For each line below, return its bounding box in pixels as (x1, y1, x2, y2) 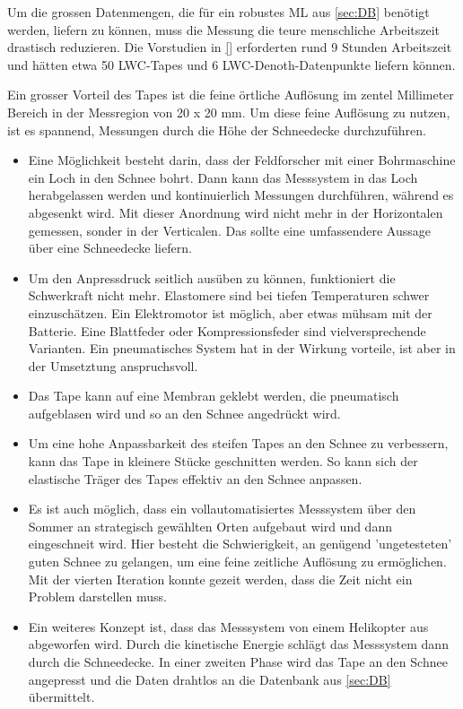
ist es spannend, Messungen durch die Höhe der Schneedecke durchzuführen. (7, 120, 426, 139)
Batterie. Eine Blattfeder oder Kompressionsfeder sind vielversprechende (28, 321, 426, 340)
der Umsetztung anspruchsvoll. (28, 356, 198, 375)
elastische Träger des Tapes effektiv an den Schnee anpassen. (28, 469, 363, 488)
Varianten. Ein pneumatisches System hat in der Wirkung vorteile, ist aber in (28, 339, 456, 358)
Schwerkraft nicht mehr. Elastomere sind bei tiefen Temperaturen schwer (28, 286, 430, 305)
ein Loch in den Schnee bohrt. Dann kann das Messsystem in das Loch (28, 168, 418, 186)
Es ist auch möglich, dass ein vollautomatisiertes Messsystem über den (28, 499, 416, 518)
